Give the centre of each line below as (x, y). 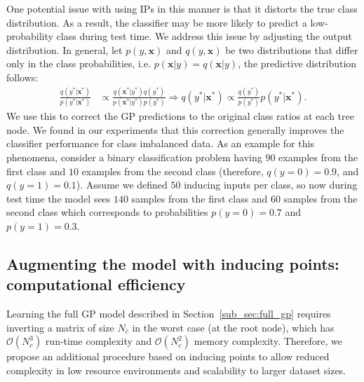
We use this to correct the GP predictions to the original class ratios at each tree (180, 116)
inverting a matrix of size (60, 327)
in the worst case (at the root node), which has (233, 327)
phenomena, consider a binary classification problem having (134, 157)
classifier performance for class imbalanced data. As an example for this (160, 143)
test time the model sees (59, 198)
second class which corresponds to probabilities (107, 212)
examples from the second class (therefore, (173, 171)
